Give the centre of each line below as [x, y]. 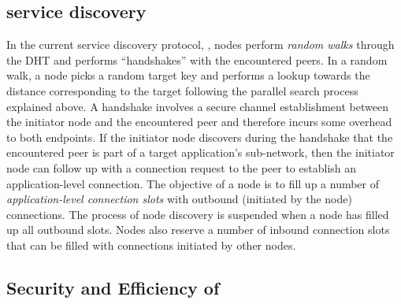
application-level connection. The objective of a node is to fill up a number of [193, 183]
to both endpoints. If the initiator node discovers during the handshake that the [200, 137]
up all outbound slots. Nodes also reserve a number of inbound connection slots [198, 230]
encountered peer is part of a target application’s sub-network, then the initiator [200, 152]
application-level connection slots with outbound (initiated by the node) [179, 199]
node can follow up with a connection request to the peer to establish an [182, 167]
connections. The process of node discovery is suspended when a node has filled [198, 214]
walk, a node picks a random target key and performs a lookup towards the [188, 75]
